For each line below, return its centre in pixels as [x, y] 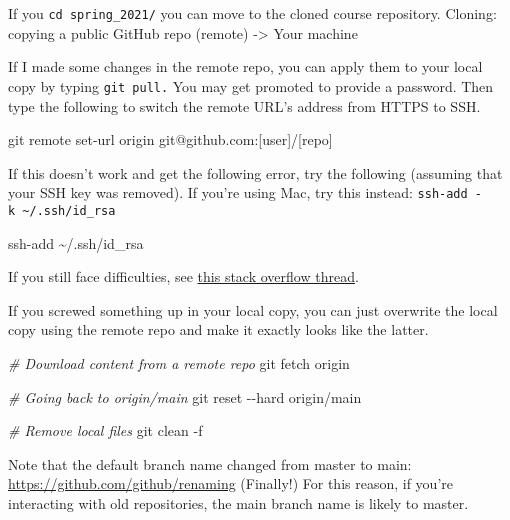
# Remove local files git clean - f [105, 430]
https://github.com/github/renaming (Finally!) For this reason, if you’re [230, 483]
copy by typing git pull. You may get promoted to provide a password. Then [251, 85]
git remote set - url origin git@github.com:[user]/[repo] [170, 139]
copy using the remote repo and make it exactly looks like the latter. [218, 329]
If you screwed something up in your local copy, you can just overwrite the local [253, 309]
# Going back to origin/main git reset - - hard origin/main [185, 396]
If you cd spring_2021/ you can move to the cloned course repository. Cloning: [252, 13]
